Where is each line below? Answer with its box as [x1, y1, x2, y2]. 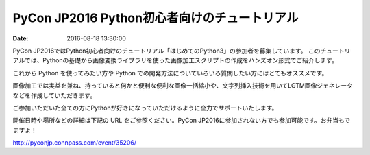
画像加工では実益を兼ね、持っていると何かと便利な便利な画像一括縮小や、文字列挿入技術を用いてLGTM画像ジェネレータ [12, 82, 353, 90]
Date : [12, 34, 29, 43]
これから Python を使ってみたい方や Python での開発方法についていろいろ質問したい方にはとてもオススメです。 [12, 69, 328, 77]
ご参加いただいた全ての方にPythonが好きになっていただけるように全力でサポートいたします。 [12, 104, 278, 112]
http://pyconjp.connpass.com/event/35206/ [12, 139, 137, 147]
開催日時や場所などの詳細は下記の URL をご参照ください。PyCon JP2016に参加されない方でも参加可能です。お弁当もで [12, 117, 351, 125]
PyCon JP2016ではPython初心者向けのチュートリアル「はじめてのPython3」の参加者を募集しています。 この [12, 47, 321, 55]
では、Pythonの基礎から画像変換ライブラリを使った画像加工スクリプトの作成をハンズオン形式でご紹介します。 [24, 56, 338, 64]
